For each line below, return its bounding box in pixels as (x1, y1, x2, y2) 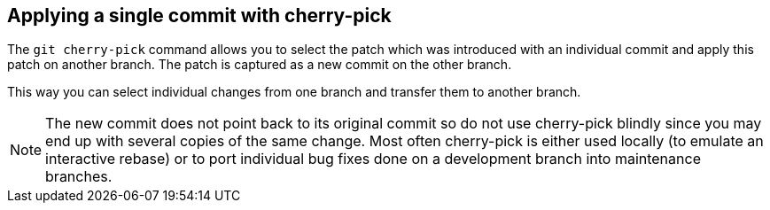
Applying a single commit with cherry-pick (7, 4, 392, 27)
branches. (45, 167, 113, 186)
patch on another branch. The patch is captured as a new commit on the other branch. (7, 57, 512, 73)
